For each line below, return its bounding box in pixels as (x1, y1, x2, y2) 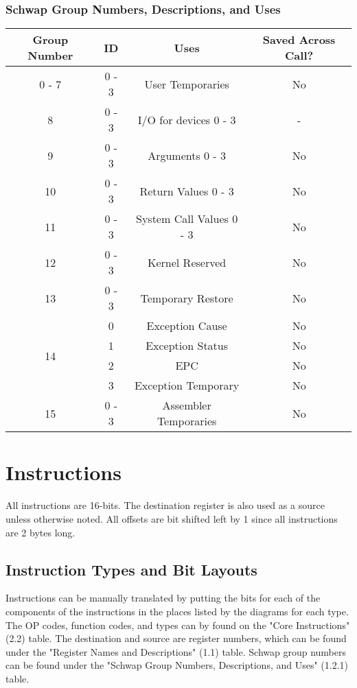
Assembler (162, 397, 211, 414)
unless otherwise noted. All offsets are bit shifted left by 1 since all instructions (5, 511, 338, 525)
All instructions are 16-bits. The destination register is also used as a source (5, 498, 325, 512)
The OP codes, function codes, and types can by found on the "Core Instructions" (5, 617, 350, 632)
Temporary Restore (140, 289, 233, 306)
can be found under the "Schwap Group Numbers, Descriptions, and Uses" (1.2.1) (5, 658, 348, 672)
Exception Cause (146, 318, 227, 334)
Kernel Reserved (148, 254, 227, 270)
